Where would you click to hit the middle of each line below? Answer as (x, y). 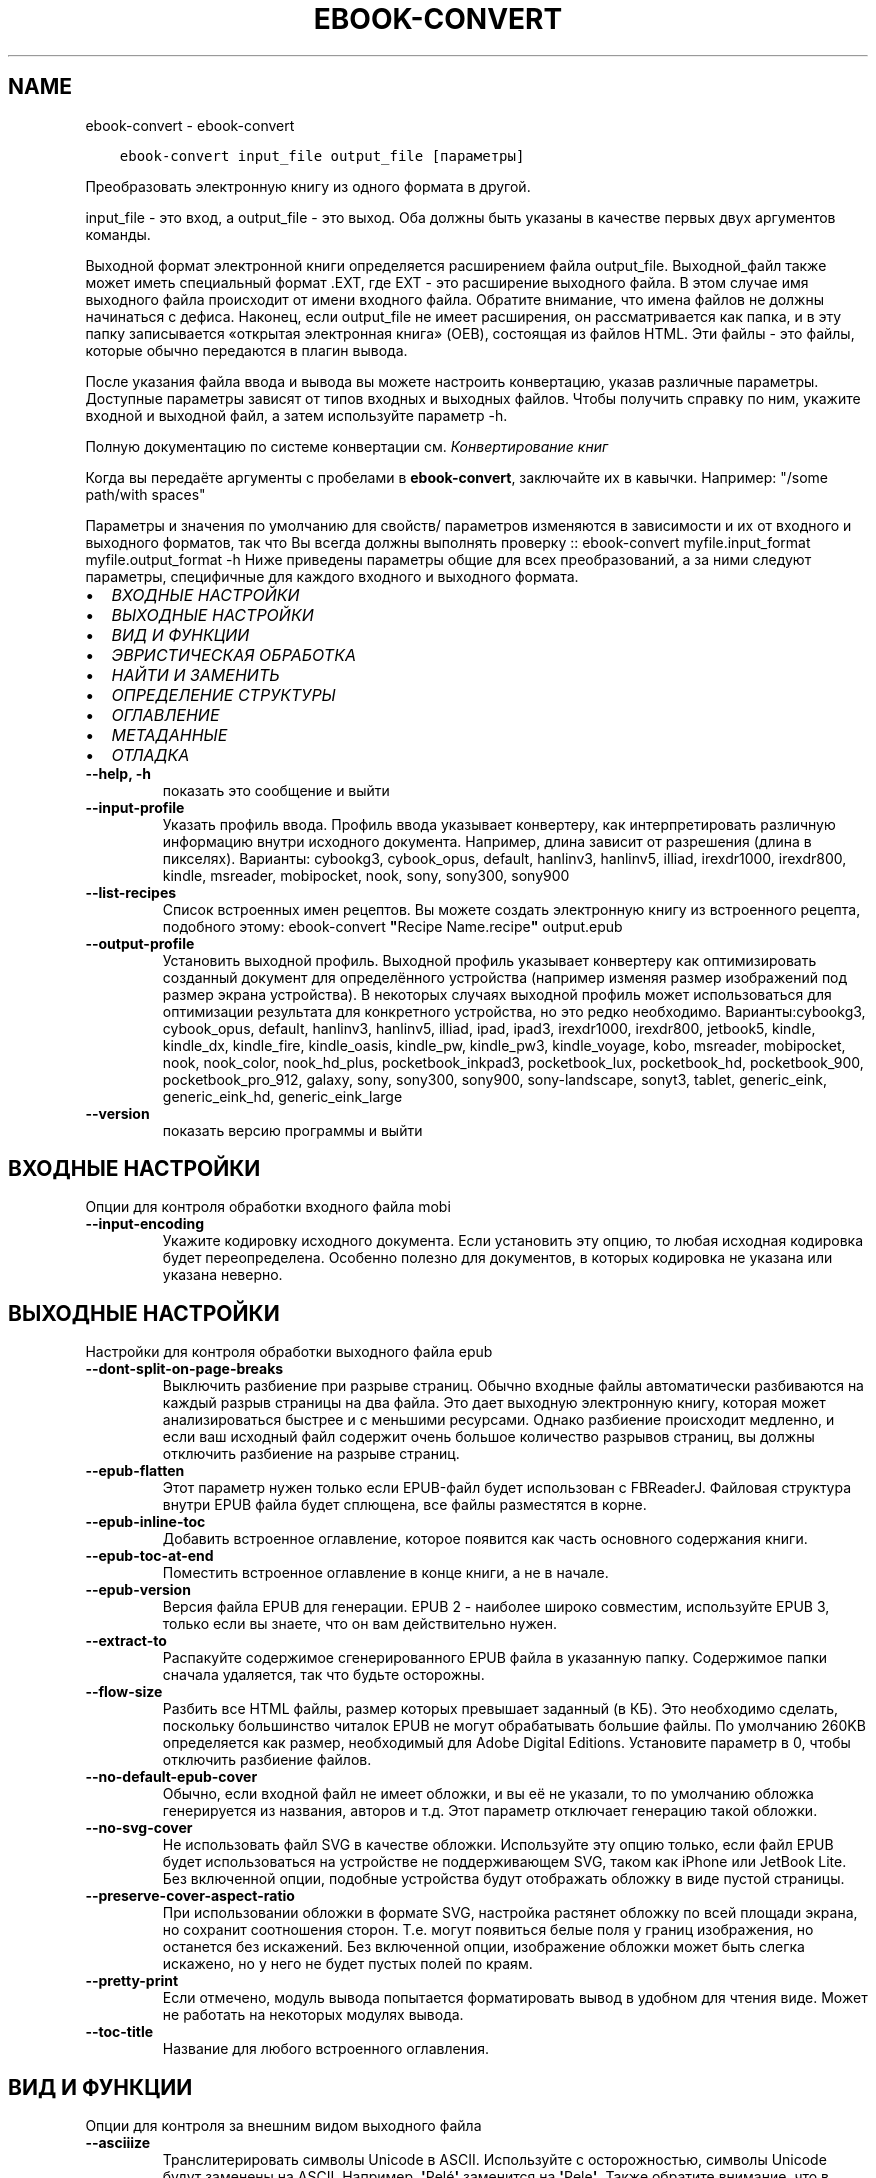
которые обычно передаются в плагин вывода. (246, 350)
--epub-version (138, 1590)
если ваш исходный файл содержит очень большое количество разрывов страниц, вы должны (488, 1437)
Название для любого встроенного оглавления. (325, 2049)
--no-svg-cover (139, 1828)
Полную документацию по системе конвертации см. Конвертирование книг (347, 446)
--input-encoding (145, 1224)
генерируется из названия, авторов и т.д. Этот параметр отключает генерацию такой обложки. (490, 1811)
